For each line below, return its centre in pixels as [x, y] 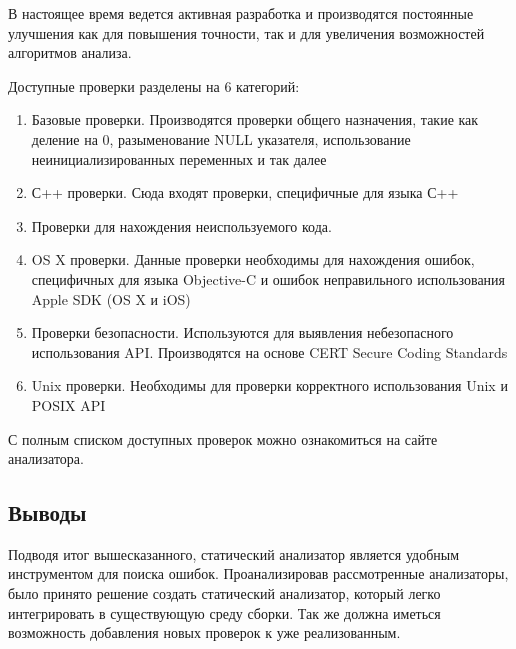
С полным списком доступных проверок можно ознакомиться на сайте [223, 438]
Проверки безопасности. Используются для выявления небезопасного [242, 332]
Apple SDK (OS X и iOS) [111, 298]
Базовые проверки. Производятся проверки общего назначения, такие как [255, 119]
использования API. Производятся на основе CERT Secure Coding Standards [269, 351]
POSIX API [68, 404]
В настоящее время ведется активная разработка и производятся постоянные [241, 13]
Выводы [47, 512]
